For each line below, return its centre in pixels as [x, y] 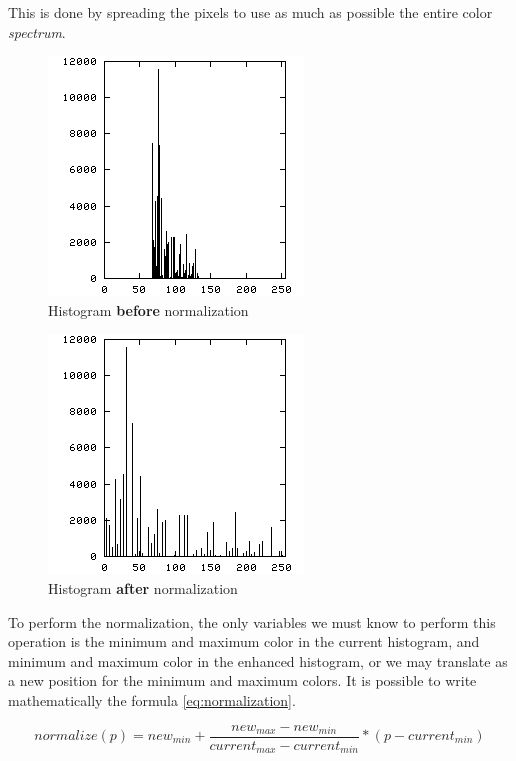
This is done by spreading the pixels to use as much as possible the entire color [250, 12]
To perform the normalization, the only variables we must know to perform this [252, 621]
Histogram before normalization [148, 309]
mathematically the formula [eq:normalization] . [152, 699]
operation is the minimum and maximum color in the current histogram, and [244, 641]
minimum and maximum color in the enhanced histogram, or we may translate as [258, 660]
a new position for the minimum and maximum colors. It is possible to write [242, 680]
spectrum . [37, 31]
